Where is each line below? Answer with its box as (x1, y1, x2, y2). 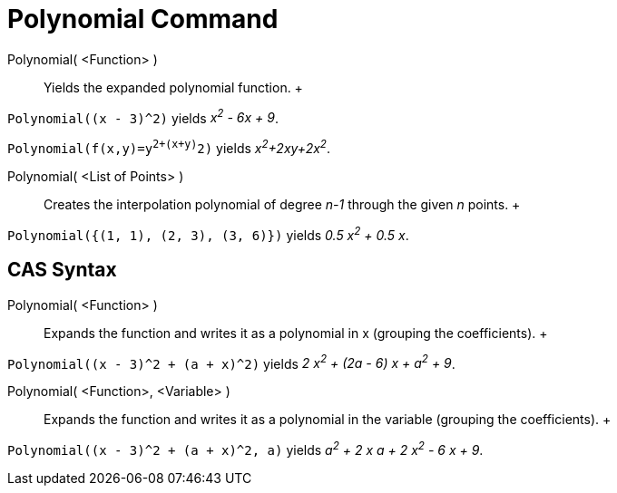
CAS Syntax (7, 258, 117, 282)
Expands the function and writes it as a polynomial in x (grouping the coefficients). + (44, 324, 548, 341)
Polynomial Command (7, 4, 279, 34)
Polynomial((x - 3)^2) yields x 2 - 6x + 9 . (7, 107, 279, 126)
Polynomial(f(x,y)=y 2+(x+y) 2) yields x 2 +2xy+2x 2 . (7, 138, 330, 157)
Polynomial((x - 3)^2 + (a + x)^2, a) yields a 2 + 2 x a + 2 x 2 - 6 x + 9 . (7, 440, 484, 458)
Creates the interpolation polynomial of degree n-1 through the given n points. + (44, 197, 521, 213)
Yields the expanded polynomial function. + (44, 79, 303, 95)
